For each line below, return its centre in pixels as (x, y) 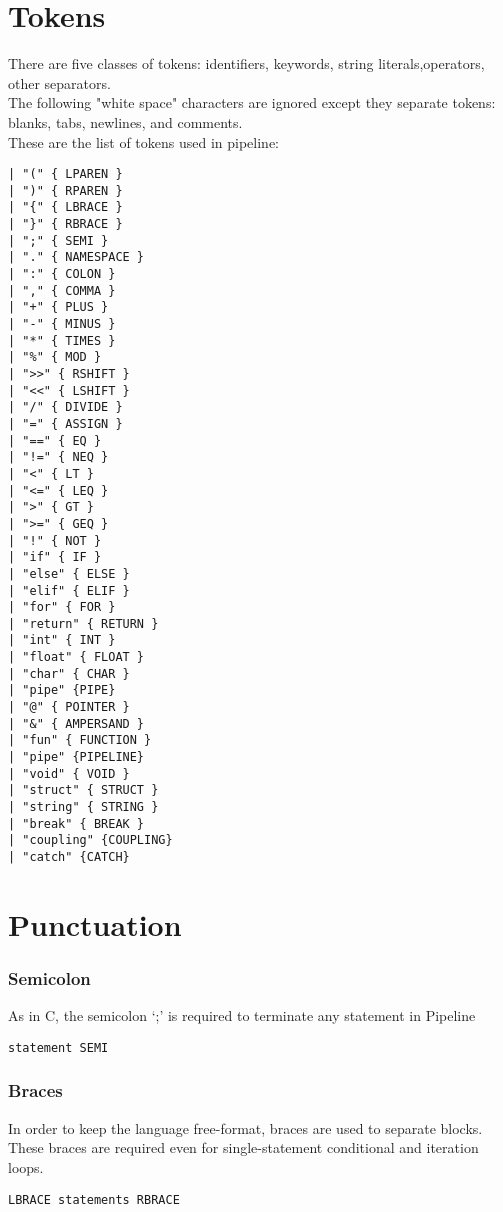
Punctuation (95, 923)
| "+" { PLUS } (58, 307)
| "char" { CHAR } (69, 673)
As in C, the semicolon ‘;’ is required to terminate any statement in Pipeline (242, 1015)
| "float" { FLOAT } (76, 657)
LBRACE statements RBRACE (94, 1199)
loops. (26, 1166)
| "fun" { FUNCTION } (80, 740)
